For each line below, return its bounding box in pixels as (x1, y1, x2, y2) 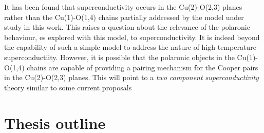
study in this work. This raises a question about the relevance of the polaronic (4, 22, 250, 32)
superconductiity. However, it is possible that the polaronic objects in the (4, 51, 235, 62)
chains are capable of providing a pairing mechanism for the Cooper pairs (27, 62, 258, 72)
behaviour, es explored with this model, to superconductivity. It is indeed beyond (4, 31, 260, 42)
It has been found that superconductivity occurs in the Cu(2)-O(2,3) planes (4, 2, 242, 12)
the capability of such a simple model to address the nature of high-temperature (4, 42, 256, 52)
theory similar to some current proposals (4, 82, 132, 92)
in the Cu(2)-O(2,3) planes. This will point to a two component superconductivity (4, 72, 259, 83)
